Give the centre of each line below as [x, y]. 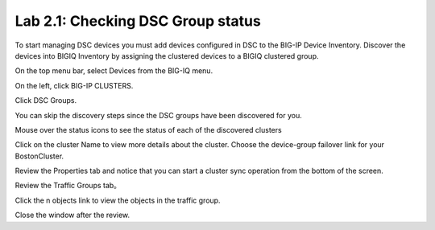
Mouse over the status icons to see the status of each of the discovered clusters [148, 129]
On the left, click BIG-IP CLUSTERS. [74, 85]
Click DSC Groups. [46, 101]
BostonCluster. [39, 156]
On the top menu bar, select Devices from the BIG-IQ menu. [114, 71]
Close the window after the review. [72, 215]
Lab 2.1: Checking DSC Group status [138, 21]
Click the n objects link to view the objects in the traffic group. [118, 200]
